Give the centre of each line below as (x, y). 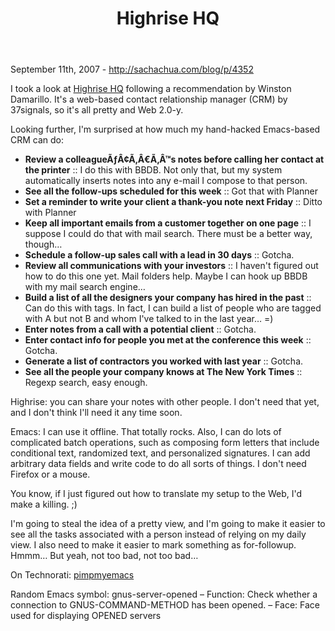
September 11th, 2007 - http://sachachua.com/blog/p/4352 (132, 69)
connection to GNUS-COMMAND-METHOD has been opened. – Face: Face (165, 605)
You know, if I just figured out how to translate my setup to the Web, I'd (156, 494)
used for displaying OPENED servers (86, 616)
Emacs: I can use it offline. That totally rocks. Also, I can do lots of (146, 432)
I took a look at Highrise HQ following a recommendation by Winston (151, 89)
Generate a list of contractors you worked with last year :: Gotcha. (164, 361)
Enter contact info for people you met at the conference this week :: (168, 340)
